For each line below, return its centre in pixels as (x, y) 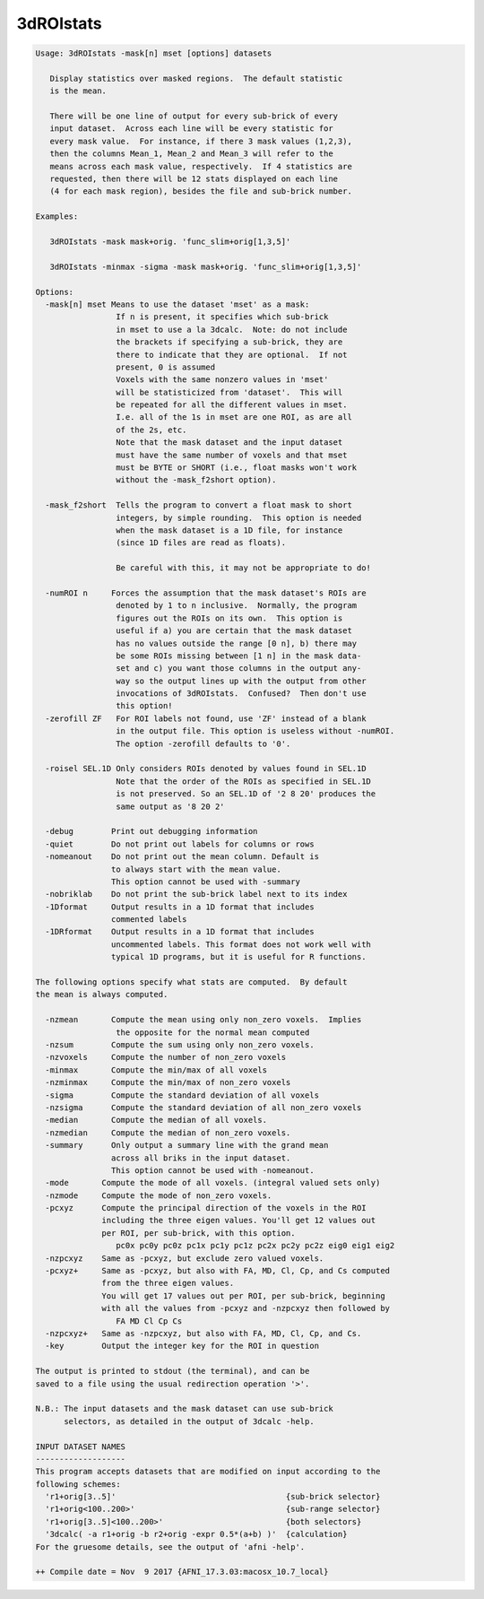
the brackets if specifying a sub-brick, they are (229, 342)
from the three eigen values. (168, 1283)
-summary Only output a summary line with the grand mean (187, 1145)
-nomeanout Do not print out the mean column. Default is (182, 857)
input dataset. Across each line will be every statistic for (191, 129)
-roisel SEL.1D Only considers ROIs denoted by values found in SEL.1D (206, 769)
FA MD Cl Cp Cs (149, 1321)
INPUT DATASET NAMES (80, 1447)
